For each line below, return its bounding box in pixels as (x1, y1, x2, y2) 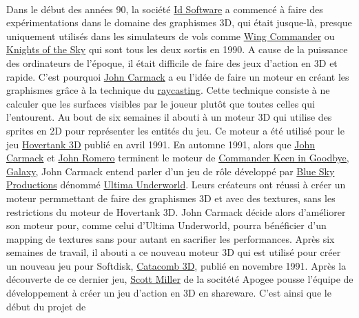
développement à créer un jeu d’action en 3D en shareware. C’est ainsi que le (6, 286, 331, 300)
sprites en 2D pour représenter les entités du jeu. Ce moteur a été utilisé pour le (6, 123, 345, 137)
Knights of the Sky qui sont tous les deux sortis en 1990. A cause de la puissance (6, 42, 348, 57)
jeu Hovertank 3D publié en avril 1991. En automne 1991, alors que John (6, 137, 316, 151)
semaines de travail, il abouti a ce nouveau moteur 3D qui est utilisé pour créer (6, 245, 341, 259)
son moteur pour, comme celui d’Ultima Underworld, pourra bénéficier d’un (6, 218, 327, 232)
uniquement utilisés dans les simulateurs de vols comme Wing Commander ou (6, 28, 335, 43)
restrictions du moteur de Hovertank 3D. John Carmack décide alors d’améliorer (6, 204, 346, 219)
